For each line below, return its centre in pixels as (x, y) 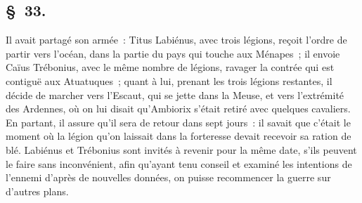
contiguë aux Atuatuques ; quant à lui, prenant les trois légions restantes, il (169, 80)
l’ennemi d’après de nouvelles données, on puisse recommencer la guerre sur (168, 177)
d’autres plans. (37, 191)
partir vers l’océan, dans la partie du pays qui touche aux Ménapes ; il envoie (173, 53)
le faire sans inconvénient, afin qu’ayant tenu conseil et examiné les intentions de (179, 163)
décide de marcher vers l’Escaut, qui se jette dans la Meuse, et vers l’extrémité (175, 94)
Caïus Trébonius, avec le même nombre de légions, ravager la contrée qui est (170, 67)
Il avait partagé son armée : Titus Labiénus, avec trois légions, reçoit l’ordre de (176, 40)
